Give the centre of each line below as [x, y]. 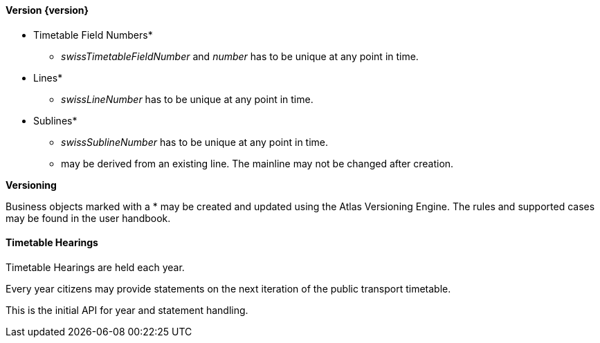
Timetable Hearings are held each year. [95, 267]
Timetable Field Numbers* [93, 35]
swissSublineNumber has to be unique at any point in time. [195, 142]
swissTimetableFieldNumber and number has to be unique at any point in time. [240, 56]
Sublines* [55, 120]
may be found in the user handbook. [88, 218]
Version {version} [47, 10]
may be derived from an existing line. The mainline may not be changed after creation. [257, 163]
